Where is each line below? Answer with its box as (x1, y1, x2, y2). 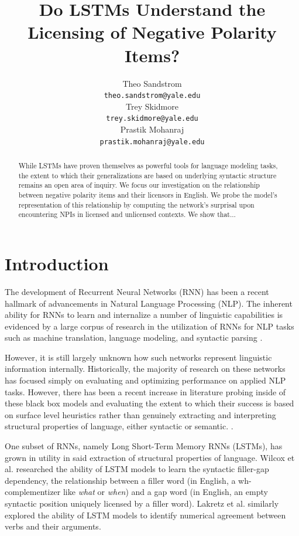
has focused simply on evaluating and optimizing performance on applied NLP (5, 374, 286, 386)
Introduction (5, 251, 109, 275)
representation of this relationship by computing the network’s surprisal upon (18, 199, 255, 209)
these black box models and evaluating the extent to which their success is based (5, 397, 294, 409)
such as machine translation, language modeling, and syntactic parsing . (5, 331, 263, 344)
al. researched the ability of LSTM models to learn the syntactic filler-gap (5, 463, 269, 475)
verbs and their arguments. (5, 520, 101, 532)
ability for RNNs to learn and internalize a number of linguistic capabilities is (5, 308, 283, 321)
